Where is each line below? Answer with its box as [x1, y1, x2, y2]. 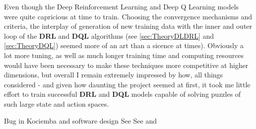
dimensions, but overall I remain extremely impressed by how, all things [4, 69, 223, 80]
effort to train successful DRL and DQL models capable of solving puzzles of [4, 89, 241, 99]
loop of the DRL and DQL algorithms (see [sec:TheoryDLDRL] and [4, 30, 214, 41]
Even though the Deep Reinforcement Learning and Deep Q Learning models [4, 1, 239, 11]
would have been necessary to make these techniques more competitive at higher [4, 60, 249, 70]
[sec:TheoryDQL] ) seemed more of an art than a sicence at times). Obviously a [4, 40, 244, 51]
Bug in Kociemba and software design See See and [4, 115, 157, 126]
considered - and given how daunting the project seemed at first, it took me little [4, 79, 251, 89]
